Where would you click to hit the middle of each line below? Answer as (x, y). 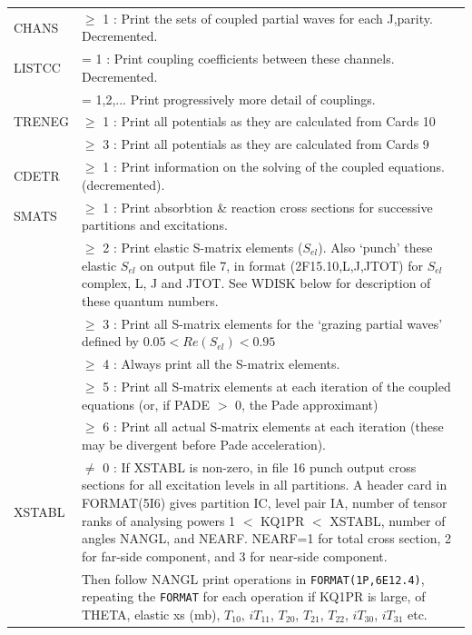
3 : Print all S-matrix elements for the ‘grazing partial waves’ (273, 323)
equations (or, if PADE (146, 404)
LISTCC (37, 67)
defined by (110, 341)
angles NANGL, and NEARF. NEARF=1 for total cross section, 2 (266, 538)
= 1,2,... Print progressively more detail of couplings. (228, 99)
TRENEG (41, 121)
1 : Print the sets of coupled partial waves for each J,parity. (268, 18)
